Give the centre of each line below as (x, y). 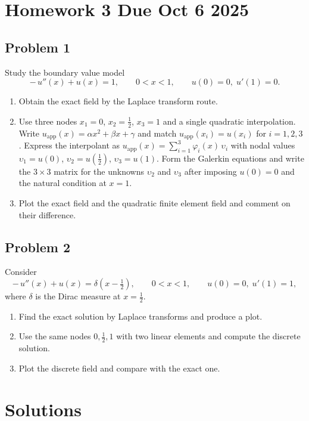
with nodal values (263, 145)
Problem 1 (38, 47)
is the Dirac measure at (78, 296)
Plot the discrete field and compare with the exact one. (119, 368)
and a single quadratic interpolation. (229, 121)
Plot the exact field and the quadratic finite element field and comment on (154, 203)
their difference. (47, 214)
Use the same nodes (55, 336)
